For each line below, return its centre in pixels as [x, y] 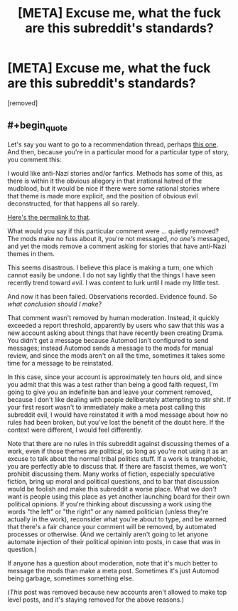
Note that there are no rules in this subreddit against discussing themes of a [118, 443]
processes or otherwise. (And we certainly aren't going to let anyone [108, 534]
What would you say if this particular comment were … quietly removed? [113, 231]
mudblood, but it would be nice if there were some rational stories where [114, 188]
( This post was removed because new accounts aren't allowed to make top [117, 592]
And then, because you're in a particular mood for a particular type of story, [118, 152]
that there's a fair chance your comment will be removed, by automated [112, 526]
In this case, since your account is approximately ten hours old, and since [115, 377]
